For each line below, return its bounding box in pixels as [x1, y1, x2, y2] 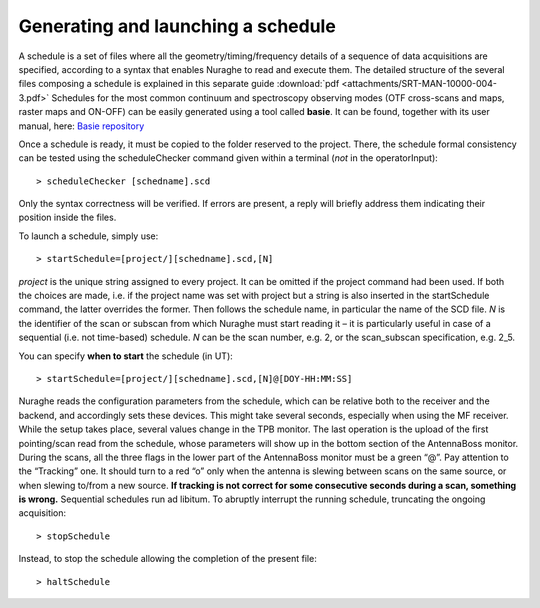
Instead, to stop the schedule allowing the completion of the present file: [18, 553, 317, 565]
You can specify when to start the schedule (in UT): [18, 350, 234, 362]
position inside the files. [18, 211, 117, 224]
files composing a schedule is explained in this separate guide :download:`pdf [18, 78, 340, 90]
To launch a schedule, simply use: [18, 230, 159, 242]
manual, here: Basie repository [18, 120, 145, 132]
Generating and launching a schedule [18, 15, 337, 37]
